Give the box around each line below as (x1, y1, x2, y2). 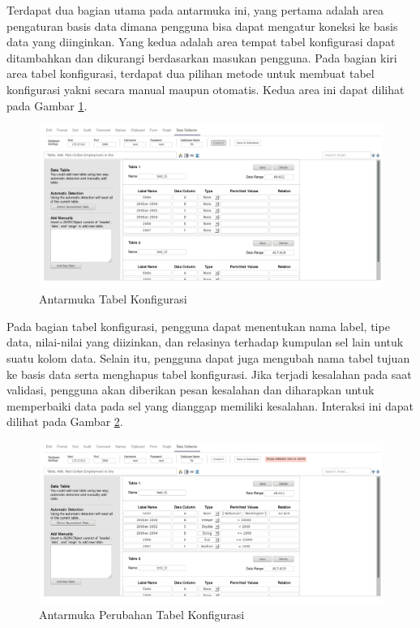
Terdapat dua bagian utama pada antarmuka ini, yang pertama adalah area (6, 2, 384, 18)
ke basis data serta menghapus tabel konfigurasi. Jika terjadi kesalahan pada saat (6, 365, 412, 382)
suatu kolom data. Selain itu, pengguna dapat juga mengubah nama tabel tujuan (6, 349, 410, 366)
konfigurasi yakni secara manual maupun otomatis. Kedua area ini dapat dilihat (6, 80, 405, 97)
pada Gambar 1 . (6, 97, 88, 114)
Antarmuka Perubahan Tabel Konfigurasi (39, 605, 245, 622)
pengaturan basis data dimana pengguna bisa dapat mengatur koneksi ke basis (6, 17, 398, 34)
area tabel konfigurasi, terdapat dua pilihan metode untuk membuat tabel (6, 65, 375, 82)
